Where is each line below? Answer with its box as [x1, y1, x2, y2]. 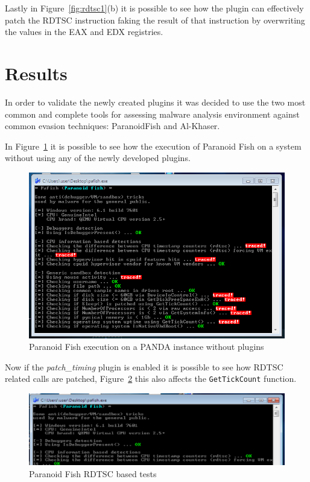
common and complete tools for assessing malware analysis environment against [5, 107, 300, 120]
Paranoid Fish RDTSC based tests [29, 468, 157, 480]
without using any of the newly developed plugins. [5, 151, 191, 164]
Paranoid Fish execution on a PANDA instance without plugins [29, 340, 264, 353]
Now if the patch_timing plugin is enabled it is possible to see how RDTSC [5, 360, 283, 373]
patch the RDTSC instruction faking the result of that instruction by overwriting [5, 13, 305, 26]
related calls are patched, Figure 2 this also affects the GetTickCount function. [5, 372, 297, 385]
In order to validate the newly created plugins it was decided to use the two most [5, 95, 306, 108]
